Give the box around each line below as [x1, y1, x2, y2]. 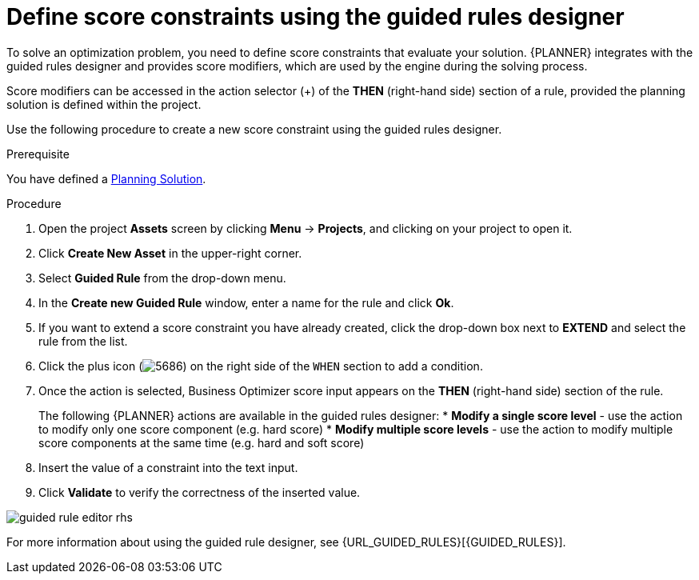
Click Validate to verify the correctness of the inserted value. [38, 485, 361, 499]
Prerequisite [6, 146, 70, 161]
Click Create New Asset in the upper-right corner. [38, 246, 302, 260]
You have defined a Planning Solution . [6, 171, 206, 186]
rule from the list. [38, 334, 128, 348]
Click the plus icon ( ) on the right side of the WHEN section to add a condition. [38, 358, 483, 373]
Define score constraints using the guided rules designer [6, 3, 625, 30]
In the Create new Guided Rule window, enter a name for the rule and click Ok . [38, 295, 454, 310]
